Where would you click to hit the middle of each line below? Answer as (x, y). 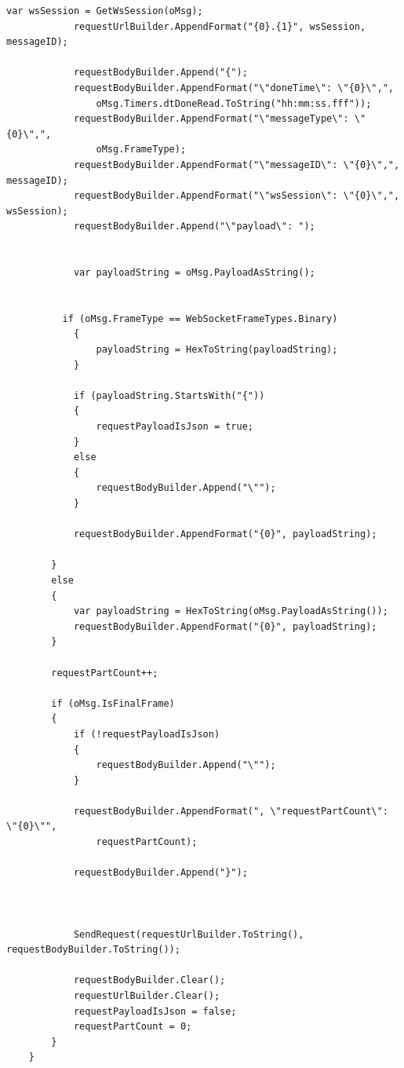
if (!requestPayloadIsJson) (147, 734)
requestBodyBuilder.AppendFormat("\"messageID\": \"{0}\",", (237, 165)
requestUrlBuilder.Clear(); (147, 996)
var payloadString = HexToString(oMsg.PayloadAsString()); (231, 611)
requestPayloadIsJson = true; (175, 427)
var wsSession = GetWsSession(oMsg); (105, 11)
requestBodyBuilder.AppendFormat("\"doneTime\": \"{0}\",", (233, 88)
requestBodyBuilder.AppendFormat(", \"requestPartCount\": (231, 811)
